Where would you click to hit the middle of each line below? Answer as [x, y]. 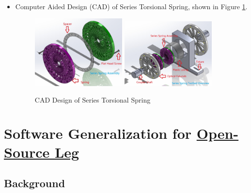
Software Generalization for [98, 133]
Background [35, 183]
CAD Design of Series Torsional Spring [93, 100]
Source [27, 152]
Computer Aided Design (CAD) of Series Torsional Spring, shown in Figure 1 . [131, 6]
